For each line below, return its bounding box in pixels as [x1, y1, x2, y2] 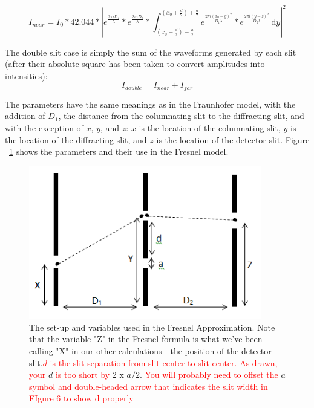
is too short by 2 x [55, 368, 124, 381]
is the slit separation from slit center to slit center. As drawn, [50, 356, 278, 369]
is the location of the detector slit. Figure [156, 133, 310, 146]
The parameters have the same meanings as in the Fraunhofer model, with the [5, 97, 296, 110]
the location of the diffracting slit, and [5, 133, 147, 146]
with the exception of [5, 121, 83, 134]
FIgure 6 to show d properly [29, 392, 134, 404]
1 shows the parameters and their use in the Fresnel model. [9, 145, 229, 158]
